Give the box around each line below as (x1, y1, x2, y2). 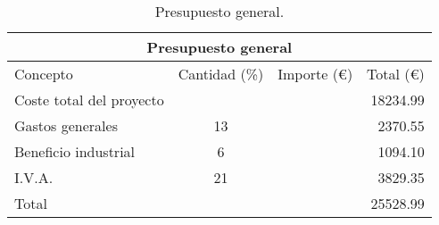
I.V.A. (14, 167, 54, 187)
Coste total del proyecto (14, 89, 164, 110)
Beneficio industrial (14, 141, 136, 162)
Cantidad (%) (178, 63, 264, 84)
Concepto (14, 63, 73, 84)
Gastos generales (14, 115, 118, 136)
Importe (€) (277, 63, 353, 84)
